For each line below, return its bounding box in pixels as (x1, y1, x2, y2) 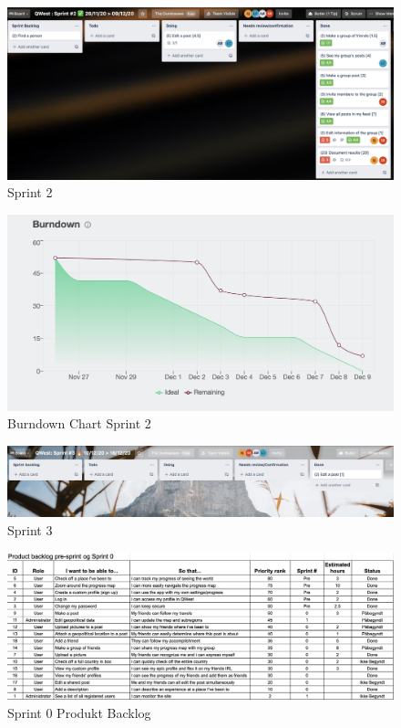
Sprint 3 (7, 520, 53, 539)
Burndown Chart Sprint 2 (7, 414, 151, 433)
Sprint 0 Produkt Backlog (7, 703, 151, 722)
